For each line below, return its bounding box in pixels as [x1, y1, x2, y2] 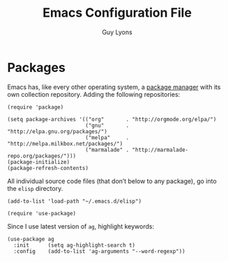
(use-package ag [7, 236, 54, 242]
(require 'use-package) [7, 210, 77, 217]
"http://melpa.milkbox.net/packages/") [7, 140, 123, 147]
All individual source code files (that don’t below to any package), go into [7, 176, 218, 185]
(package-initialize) [7, 158, 70, 165]
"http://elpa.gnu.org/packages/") [7, 128, 108, 135]
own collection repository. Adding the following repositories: [7, 90, 181, 98]
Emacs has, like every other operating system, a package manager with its [7, 82, 221, 91]
